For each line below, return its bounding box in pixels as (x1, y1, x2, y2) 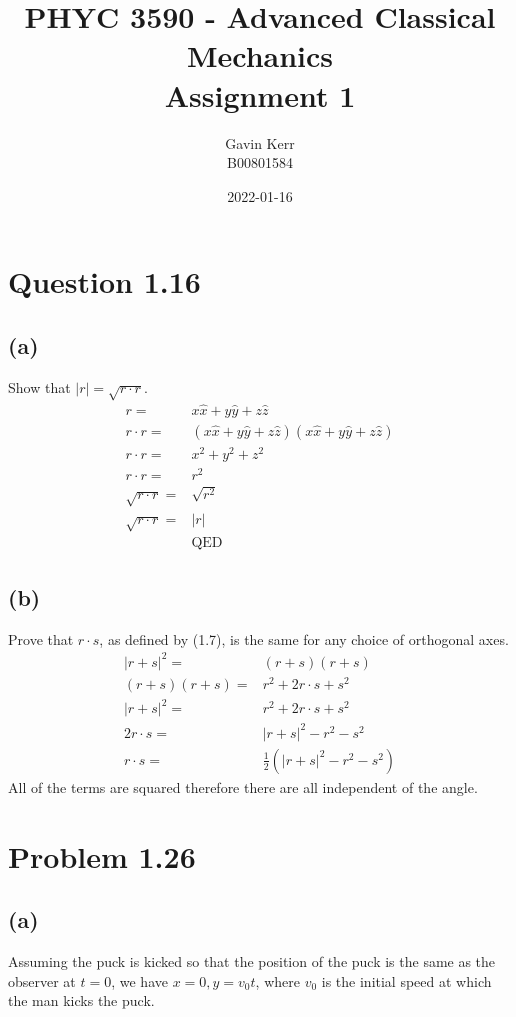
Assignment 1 (164, 74, 356, 115)
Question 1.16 (8, 261, 201, 302)
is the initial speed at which (321, 970, 492, 991)
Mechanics (186, 35, 334, 76)
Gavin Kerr (225, 132, 295, 153)
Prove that (8, 628, 74, 649)
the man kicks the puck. (8, 990, 155, 1011)
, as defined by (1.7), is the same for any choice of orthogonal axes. (99, 628, 509, 649)
